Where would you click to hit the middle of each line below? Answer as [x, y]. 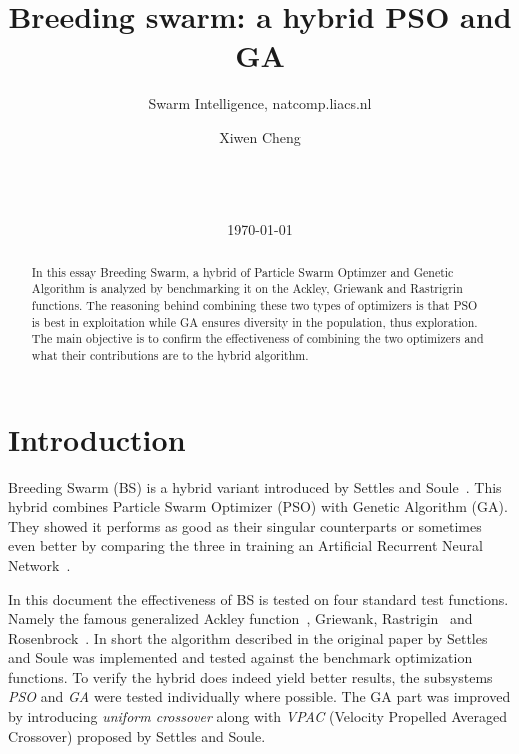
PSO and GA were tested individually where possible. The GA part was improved [259, 696]
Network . [39, 564]
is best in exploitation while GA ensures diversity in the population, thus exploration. [254, 321]
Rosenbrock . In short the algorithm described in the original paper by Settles [248, 637]
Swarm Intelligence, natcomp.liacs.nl [260, 103]
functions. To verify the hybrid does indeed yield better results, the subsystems [250, 676]
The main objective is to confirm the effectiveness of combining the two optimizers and [257, 338]
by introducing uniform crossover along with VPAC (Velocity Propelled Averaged [257, 716]
